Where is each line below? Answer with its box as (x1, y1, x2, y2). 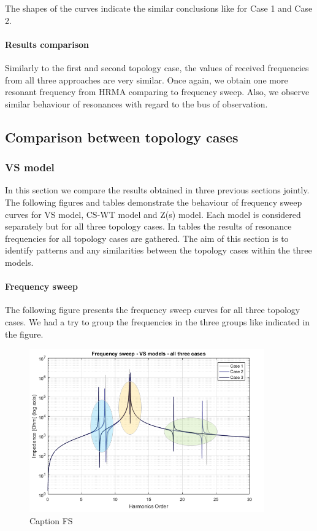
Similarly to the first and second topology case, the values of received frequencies (5, 61, 309, 74)
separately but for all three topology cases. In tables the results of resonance (5, 220, 292, 233)
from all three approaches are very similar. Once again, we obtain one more (5, 73, 288, 86)
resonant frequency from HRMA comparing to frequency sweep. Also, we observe (5, 85, 310, 98)
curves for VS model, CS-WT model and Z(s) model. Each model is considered (5, 207, 301, 220)
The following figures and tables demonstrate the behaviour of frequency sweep (5, 195, 302, 208)
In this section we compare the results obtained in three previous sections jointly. (5, 184, 310, 196)
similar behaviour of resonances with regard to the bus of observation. (5, 97, 268, 110)
